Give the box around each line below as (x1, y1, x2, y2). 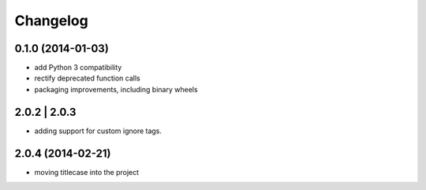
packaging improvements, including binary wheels (34, 84, 198, 94)
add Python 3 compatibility (34, 63, 122, 73)
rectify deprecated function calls (34, 73, 141, 83)
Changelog (14, 12, 88, 29)
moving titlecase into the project (34, 167, 140, 177)
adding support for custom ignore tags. (34, 126, 162, 136)
